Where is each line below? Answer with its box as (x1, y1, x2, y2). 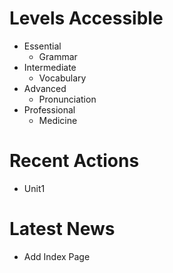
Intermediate (23, 61, 77, 73)
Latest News (9, 218, 116, 241)
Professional (23, 103, 76, 116)
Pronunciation (38, 93, 97, 105)
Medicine (38, 114, 78, 126)
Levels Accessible (9, 7, 164, 30)
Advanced (23, 82, 67, 94)
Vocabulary (38, 72, 87, 84)
